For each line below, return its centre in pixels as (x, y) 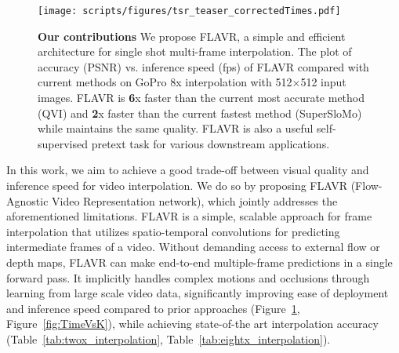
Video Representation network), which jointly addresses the (195, 200)
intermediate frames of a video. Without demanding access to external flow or (193, 247)
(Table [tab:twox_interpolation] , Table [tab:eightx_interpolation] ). (169, 338)
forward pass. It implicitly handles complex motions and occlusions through (188, 277)
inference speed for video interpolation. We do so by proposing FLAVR (177, 185)
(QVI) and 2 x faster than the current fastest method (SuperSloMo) (200, 113)
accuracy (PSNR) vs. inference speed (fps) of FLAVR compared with (203, 66)
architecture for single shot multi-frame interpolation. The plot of (195, 51)
